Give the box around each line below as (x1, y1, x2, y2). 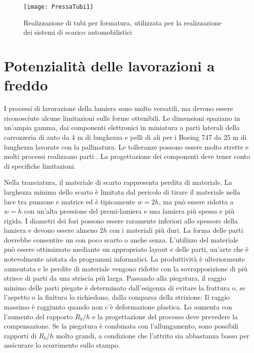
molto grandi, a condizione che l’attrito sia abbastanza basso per (56, 330, 250, 340)
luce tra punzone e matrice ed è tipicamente (4, 196, 135, 206)
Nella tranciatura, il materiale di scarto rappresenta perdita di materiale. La (4, 177, 232, 187)
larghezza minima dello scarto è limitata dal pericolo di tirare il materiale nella (4, 186, 240, 197)
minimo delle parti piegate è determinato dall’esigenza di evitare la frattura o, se (4, 282, 246, 292)
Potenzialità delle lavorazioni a (4, 56, 215, 76)
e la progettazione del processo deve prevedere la (92, 311, 238, 321)
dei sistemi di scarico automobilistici (23, 27, 132, 37)
